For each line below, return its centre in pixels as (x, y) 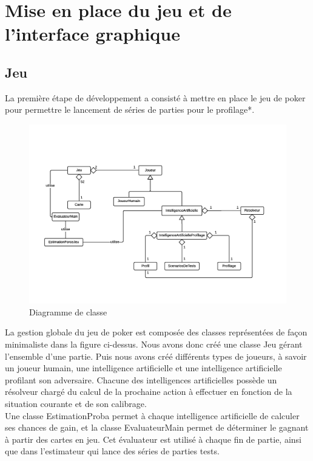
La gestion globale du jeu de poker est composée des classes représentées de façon (156, 332)
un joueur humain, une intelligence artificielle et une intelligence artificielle (143, 368)
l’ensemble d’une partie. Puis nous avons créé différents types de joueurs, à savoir (156, 356)
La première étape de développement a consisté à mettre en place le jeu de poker (155, 97)
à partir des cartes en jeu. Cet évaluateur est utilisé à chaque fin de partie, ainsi (153, 439)
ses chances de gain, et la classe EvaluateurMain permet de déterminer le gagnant (157, 427)
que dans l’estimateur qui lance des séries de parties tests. (112, 451)
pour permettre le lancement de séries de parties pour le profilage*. (130, 109)
